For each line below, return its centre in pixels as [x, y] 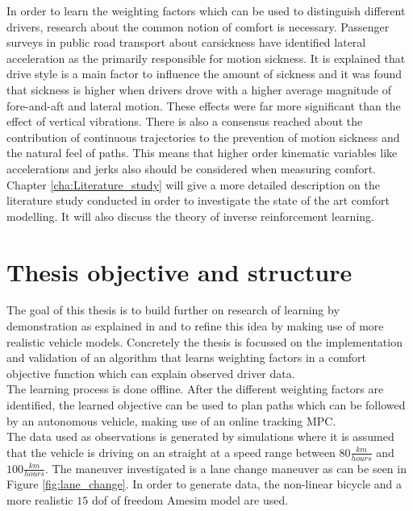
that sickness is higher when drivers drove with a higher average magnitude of [199, 89]
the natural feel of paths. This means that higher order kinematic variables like [202, 153]
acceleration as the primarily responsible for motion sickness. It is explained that [206, 58]
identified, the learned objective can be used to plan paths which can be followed [206, 405]
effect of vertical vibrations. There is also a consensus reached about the [185, 121]
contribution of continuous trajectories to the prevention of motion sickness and [203, 137]
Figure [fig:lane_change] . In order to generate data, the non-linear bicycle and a [204, 484]
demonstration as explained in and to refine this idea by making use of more [195, 326]
